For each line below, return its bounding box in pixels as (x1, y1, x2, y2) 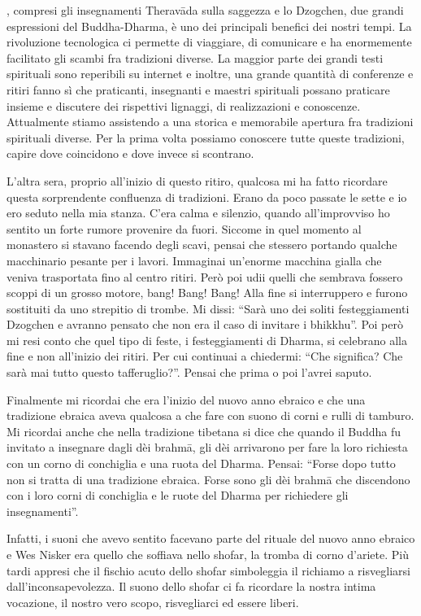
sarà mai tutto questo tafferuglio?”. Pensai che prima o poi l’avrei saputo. (7, 364, 372, 381)
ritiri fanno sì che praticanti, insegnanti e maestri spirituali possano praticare (7, 81, 390, 98)
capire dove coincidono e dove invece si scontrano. (7, 145, 254, 162)
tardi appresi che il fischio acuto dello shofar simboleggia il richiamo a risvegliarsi (7, 561, 410, 579)
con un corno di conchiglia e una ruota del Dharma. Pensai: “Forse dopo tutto (7, 455, 396, 472)
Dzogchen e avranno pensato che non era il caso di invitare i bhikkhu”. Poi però (7, 316, 403, 333)
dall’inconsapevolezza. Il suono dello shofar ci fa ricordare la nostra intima (7, 578, 376, 595)
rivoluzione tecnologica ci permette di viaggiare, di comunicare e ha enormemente (7, 33, 412, 50)
